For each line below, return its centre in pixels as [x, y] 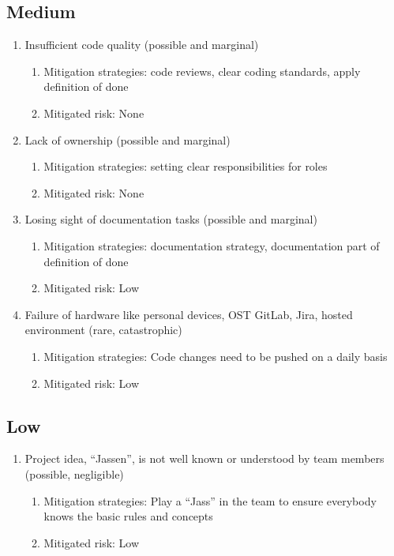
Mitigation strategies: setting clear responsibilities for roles [186, 166]
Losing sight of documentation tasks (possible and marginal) [171, 219]
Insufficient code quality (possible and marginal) [142, 45]
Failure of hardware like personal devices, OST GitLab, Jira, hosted [189, 314]
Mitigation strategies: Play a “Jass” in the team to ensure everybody [210, 500]
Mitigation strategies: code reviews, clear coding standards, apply [202, 71]
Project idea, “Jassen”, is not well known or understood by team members [205, 458]
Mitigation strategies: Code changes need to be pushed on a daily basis [216, 356]
